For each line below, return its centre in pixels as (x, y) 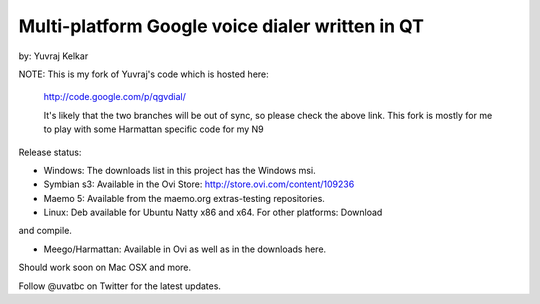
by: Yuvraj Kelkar (53, 56)
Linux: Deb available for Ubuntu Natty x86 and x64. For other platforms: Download (213, 212)
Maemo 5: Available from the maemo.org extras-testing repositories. (184, 198)
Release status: (50, 152)
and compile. (45, 231)
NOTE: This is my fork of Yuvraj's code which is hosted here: (143, 74)
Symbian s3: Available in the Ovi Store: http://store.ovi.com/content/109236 (199, 184)
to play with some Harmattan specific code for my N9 (153, 129)
